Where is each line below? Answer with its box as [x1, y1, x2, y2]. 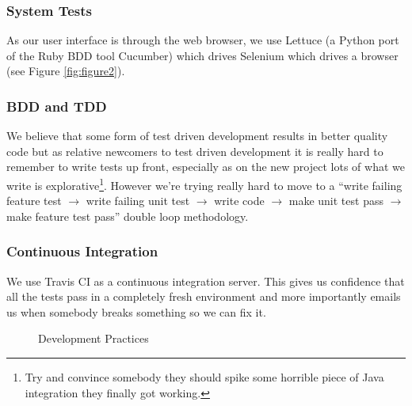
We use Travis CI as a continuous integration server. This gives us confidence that [6, 272, 405, 289]
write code [214, 192, 265, 209]
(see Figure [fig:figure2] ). [6, 63, 125, 79]
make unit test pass [288, 192, 383, 209]
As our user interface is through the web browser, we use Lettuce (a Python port [6, 32, 399, 48]
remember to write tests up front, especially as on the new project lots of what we [6, 158, 405, 175]
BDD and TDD [6, 96, 107, 116]
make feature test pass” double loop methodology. [6, 207, 249, 224]
